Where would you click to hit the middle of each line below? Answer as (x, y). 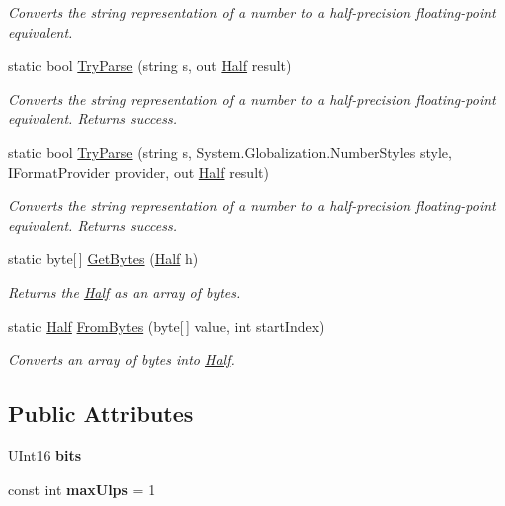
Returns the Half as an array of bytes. (124, 291)
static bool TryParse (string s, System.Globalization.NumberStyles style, (230, 151)
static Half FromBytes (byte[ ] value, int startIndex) (166, 325)
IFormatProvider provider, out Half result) (138, 171)
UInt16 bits (45, 454)
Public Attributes (101, 413)
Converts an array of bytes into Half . (121, 359)
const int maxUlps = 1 (82, 488)
